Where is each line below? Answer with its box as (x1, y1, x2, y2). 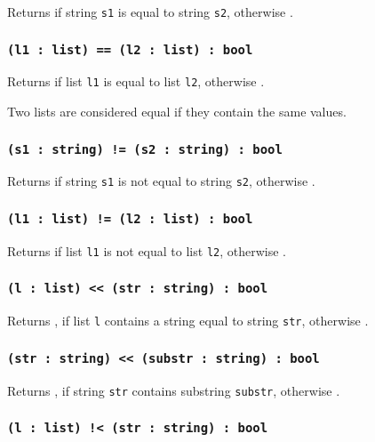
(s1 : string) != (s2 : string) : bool (7, 141, 283, 157)
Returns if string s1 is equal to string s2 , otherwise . (7, 3, 293, 20)
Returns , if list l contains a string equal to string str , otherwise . (7, 311, 369, 330)
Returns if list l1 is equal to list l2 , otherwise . (7, 72, 265, 91)
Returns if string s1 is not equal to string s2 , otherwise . (7, 172, 315, 190)
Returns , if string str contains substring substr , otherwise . (7, 381, 340, 399)
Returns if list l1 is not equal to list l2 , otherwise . (7, 241, 286, 260)
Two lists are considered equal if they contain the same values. (7, 102, 347, 121)
